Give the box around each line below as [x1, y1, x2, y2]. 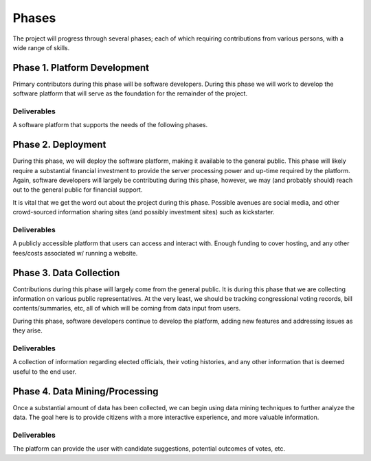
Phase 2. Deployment [12, 139, 106, 150]
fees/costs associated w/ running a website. [12, 249, 138, 257]
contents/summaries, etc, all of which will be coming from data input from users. [12, 304, 240, 313]
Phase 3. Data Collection [12, 267, 120, 278]
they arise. [12, 326, 43, 335]
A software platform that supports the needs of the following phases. [12, 121, 208, 129]
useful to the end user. [12, 368, 77, 376]
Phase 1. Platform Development [12, 62, 149, 74]
